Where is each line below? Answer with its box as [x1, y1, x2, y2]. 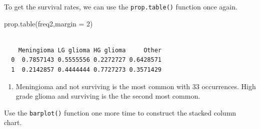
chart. [4, 117, 22, 128]
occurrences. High [201, 81, 256, 91]
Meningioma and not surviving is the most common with [15, 81, 190, 91]
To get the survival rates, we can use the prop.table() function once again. [4, 1, 237, 11]
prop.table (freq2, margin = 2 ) [4, 18, 93, 28]
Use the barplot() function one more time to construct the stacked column [4, 107, 236, 118]
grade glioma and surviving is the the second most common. [15, 91, 200, 101]
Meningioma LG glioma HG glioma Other [18, 46, 161, 54]
